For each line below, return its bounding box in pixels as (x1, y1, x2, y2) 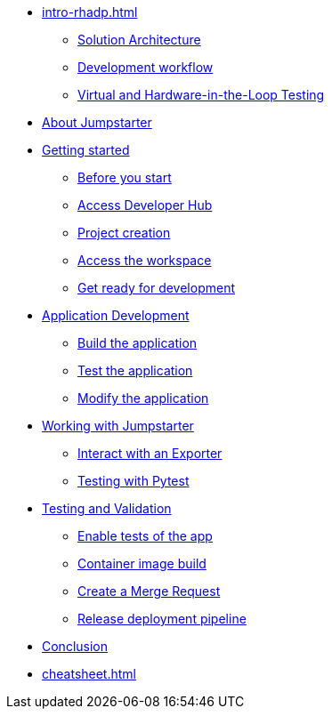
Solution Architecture (77, 32, 201, 47)
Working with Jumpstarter (42, 418, 194, 433)
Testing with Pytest (77, 473, 190, 488)
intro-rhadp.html (42, 4, 138, 20)
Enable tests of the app (77, 528, 213, 543)
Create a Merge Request (77, 583, 221, 599)
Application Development (42, 308, 190, 323)
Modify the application (77, 390, 209, 406)
